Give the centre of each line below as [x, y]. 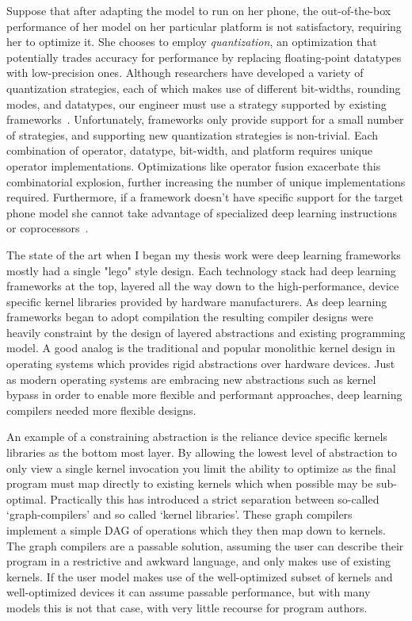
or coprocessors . [48, 228]
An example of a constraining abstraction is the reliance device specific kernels [197, 437]
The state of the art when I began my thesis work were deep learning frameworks [204, 254]
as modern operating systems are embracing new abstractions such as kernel [191, 379]
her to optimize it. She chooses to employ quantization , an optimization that [192, 42]
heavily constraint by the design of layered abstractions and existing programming [206, 332]
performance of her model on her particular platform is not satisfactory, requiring [204, 26]
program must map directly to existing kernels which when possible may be [190, 483]
